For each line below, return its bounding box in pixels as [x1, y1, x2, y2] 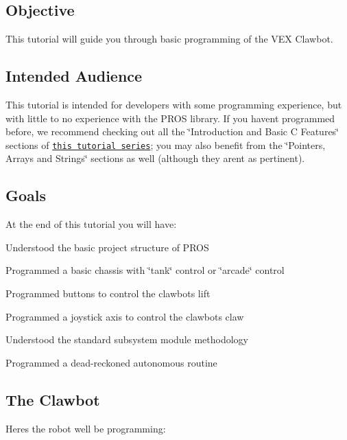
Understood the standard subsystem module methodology [5, 332, 248, 347]
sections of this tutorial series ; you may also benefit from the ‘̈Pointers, [5, 137, 326, 152]
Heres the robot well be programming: [5, 421, 166, 435]
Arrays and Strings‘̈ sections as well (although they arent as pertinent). [5, 151, 305, 165]
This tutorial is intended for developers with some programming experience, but [5, 97, 342, 111]
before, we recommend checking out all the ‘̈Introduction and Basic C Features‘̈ [5, 124, 339, 139]
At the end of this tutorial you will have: [5, 217, 177, 231]
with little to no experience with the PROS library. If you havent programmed [5, 111, 335, 125]
